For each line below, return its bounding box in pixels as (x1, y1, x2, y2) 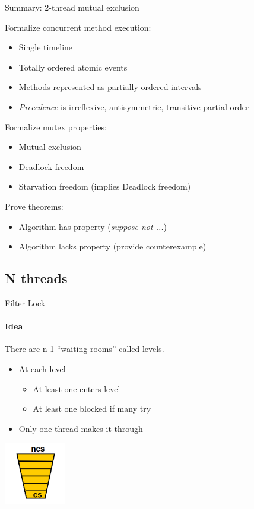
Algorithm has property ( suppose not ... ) (18, 220, 167, 232)
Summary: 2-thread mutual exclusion (5, 1, 139, 13)
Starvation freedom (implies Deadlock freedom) (18, 180, 191, 193)
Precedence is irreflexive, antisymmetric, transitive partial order (18, 100, 249, 113)
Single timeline (18, 41, 73, 53)
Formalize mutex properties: (5, 120, 107, 133)
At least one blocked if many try (33, 402, 151, 415)
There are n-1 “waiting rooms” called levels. (5, 342, 164, 355)
